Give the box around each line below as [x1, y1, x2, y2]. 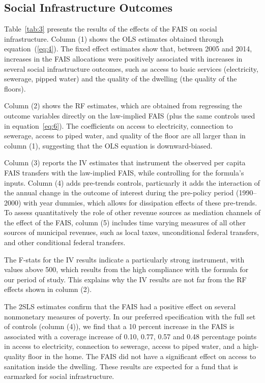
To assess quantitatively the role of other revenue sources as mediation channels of [4, 207, 260, 218]
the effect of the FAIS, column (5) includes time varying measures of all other [4, 217, 246, 227]
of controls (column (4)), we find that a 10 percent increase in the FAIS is [4, 321, 234, 332]
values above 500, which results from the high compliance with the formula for [4, 264, 249, 275]
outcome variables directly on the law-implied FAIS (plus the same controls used [4, 110, 255, 121]
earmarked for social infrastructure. [4, 371, 114, 381]
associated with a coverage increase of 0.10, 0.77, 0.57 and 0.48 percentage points [4, 331, 257, 341]
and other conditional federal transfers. [4, 237, 126, 248]
